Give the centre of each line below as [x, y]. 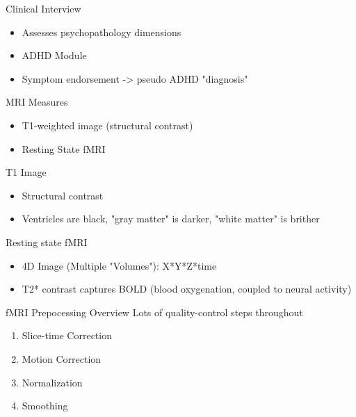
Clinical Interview [43, 8]
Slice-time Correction [67, 335]
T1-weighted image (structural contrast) [107, 125]
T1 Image [26, 172]
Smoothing [45, 406]
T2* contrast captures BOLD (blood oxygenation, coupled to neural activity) [187, 289]
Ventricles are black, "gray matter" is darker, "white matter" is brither [171, 219]
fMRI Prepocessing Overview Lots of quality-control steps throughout [154, 312]
